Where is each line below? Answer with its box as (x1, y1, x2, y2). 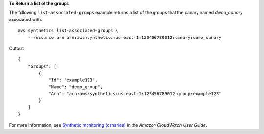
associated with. (9, 16, 43, 22)
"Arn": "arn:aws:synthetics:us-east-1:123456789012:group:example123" (48, 91, 221, 96)
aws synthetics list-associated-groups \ (18, 28, 118, 34)
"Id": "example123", (48, 77, 98, 83)
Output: (9, 45, 24, 51)
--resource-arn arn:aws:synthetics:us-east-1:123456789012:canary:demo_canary (27, 35, 221, 40)
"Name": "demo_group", (48, 84, 103, 90)
